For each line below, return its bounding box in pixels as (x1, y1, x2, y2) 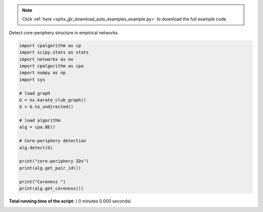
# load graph (19, 90, 51, 96)
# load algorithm (19, 118, 61, 124)
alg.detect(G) (19, 145, 53, 150)
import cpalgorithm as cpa (19, 63, 84, 69)
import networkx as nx (19, 56, 74, 62)
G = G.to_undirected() (19, 104, 74, 109)
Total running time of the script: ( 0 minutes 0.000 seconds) (9, 198, 131, 204)
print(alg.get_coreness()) (19, 185, 84, 191)
